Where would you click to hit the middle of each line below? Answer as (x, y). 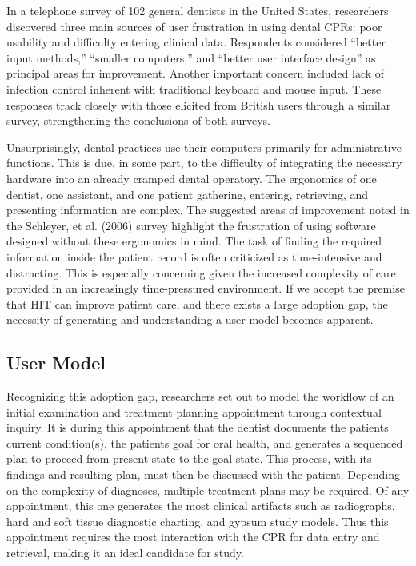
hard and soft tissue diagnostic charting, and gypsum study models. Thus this (198, 521)
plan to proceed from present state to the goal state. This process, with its (189, 458)
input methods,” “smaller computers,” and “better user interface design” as (191, 57)
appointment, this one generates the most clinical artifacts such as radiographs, (201, 506)
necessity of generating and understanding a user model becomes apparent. (190, 319)
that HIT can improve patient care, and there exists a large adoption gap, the (197, 303)
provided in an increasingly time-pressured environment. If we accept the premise (206, 288)
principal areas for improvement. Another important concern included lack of (196, 73)
